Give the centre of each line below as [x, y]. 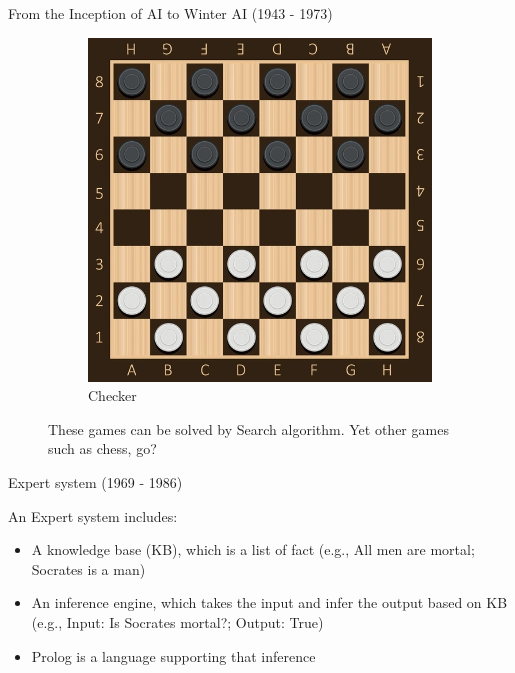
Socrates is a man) [88, 568]
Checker [112, 395]
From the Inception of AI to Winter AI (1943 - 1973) [170, 13]
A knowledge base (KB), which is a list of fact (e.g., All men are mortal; [253, 549]
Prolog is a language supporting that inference [173, 655]
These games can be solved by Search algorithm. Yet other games [248, 428]
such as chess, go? [102, 448]
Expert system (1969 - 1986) [95, 481]
